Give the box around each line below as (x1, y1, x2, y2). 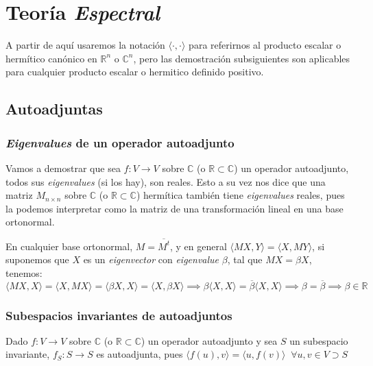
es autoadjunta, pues (96, 347, 183, 361)
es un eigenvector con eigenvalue (83, 252, 219, 267)
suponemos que (5, 252, 69, 267)
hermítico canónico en (5, 51, 97, 65)
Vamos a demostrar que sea (5, 160, 121, 175)
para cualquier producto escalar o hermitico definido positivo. (5, 64, 264, 79)
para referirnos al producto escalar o (189, 38, 341, 52)
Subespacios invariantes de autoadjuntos (5, 306, 232, 324)
